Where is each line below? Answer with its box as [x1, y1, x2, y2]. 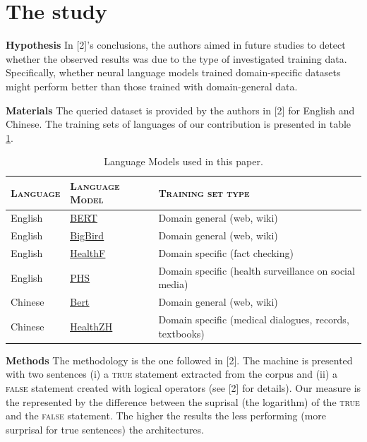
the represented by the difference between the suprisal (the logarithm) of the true [6, 394, 360, 409]
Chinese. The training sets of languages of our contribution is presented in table [6, 117, 351, 131]
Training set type [158, 185, 250, 200]
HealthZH [70, 318, 113, 333]
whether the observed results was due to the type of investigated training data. [6, 51, 347, 66]
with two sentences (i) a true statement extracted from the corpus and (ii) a [6, 366, 338, 381]
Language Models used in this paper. [104, 154, 263, 169]
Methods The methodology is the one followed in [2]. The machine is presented [6, 352, 353, 367]
